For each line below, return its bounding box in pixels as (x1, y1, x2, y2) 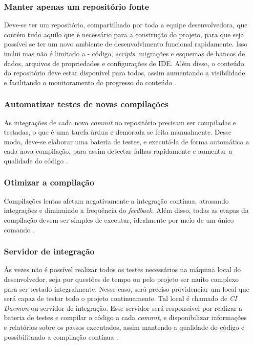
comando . (4, 224, 35, 234)
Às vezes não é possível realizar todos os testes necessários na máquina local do (4, 264, 241, 275)
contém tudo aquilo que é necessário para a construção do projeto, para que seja (4, 29, 244, 39)
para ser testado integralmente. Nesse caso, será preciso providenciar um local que (4, 283, 250, 294)
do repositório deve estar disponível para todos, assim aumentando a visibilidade (4, 68, 245, 78)
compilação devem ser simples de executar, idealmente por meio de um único (4, 214, 234, 225)
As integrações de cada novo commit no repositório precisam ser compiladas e (4, 117, 236, 127)
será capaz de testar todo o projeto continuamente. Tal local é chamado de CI (4, 293, 237, 303)
